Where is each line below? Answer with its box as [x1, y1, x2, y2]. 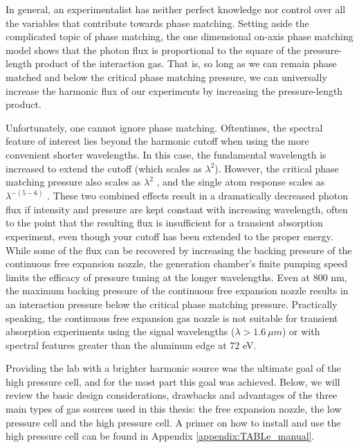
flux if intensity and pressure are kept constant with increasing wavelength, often [6, 201, 348, 216]
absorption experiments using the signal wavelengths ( [6, 324, 235, 339]
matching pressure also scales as [6, 174, 141, 189]
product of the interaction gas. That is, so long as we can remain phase [35, 56, 337, 71]
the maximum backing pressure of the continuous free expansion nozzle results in [6, 283, 349, 298]
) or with [282, 324, 320, 339]
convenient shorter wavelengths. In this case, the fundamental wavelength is [6, 147, 326, 161]
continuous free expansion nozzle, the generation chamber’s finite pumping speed [6, 256, 348, 271]
